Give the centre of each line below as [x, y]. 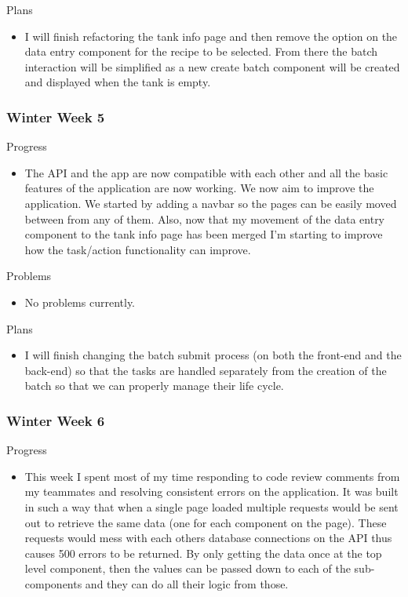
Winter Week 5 [56, 116]
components [53, 583]
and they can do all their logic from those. [187, 583]
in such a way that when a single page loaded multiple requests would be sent [211, 506]
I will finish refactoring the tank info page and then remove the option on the [211, 36]
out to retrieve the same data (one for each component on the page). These [206, 522]
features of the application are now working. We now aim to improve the [199, 188]
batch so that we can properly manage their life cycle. [154, 386]
